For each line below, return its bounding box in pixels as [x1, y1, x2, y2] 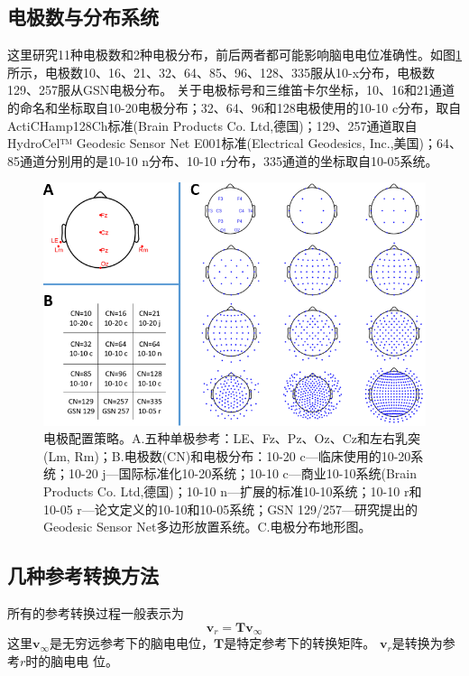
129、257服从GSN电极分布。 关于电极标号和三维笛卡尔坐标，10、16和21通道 [7, 80, 455, 99]
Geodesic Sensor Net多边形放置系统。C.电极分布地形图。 [43, 517, 372, 536]
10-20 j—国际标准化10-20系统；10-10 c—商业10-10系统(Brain [68, 464, 417, 483]
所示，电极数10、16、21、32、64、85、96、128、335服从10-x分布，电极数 [7, 62, 436, 81]
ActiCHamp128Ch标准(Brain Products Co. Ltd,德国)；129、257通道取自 [7, 116, 418, 134]
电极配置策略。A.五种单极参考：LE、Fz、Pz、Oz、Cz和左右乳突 [43, 429, 421, 448]
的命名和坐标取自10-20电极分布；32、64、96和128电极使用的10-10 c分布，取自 [7, 97, 462, 116]
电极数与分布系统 [7, 3, 159, 31]
